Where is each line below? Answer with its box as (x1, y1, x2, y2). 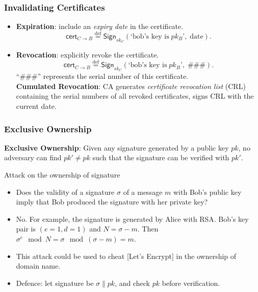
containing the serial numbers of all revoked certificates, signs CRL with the (16, 91, 254, 101)
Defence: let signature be (16, 277, 94, 288)
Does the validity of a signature (16, 186, 115, 197)
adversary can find (4, 152, 62, 163)
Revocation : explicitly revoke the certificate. (16, 49, 159, 60)
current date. (16, 101, 57, 111)
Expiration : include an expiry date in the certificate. (16, 21, 184, 32)
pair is (16, 223, 36, 234)
